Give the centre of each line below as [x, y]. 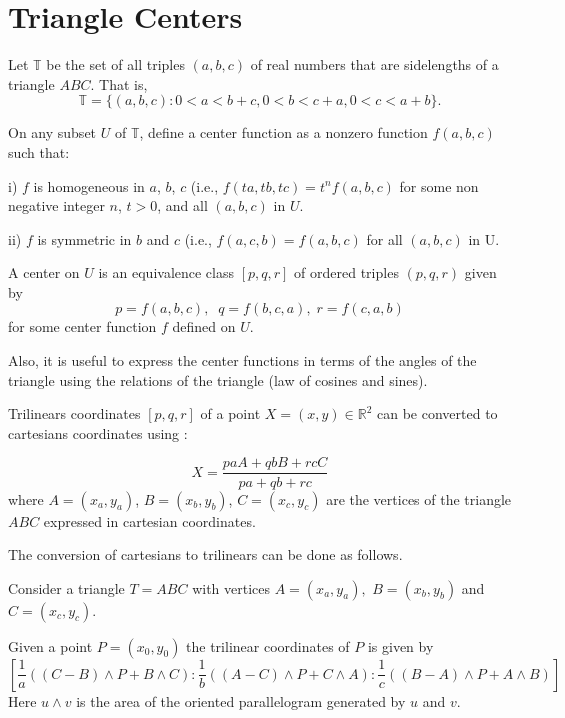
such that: [39, 151]
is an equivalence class [166, 272]
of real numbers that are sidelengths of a [374, 64]
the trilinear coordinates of [268, 645]
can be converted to [437, 413]
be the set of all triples [115, 64]
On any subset [52, 132]
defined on [204, 326]
